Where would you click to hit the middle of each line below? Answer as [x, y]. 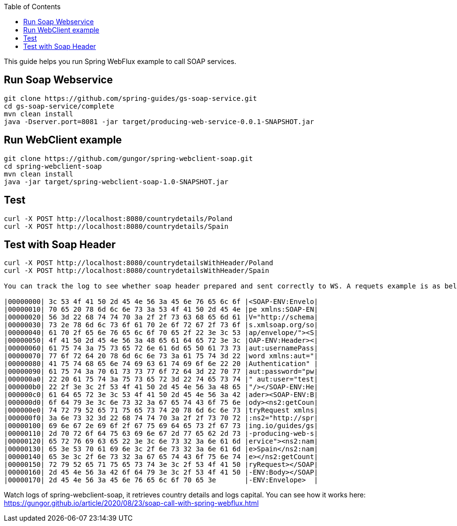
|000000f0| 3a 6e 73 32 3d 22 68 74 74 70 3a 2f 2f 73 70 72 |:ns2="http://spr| [161, 418]
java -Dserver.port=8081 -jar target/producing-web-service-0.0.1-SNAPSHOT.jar [159, 121]
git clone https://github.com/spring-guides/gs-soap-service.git [130, 98]
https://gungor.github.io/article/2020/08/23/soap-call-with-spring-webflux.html [131, 503]
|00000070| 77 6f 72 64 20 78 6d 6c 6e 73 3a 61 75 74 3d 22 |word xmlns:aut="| [161, 356]
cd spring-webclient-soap [53, 166]
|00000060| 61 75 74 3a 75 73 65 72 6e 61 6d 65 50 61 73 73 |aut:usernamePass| [161, 348]
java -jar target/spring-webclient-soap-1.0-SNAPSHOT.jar [116, 182]
